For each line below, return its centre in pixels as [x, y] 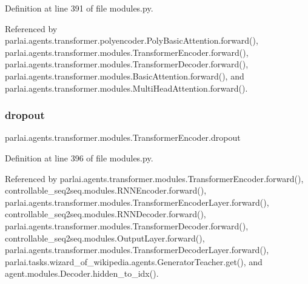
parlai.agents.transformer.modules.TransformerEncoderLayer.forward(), [137, 202]
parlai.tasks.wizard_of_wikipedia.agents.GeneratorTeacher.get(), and [134, 261]
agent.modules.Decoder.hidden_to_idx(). [82, 273]
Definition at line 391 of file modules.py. [79, 8]
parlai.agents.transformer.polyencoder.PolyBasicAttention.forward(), [132, 40]
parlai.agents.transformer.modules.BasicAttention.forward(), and [125, 76]
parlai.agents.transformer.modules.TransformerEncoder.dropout [123, 137]
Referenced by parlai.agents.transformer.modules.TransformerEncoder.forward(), [154, 178]
